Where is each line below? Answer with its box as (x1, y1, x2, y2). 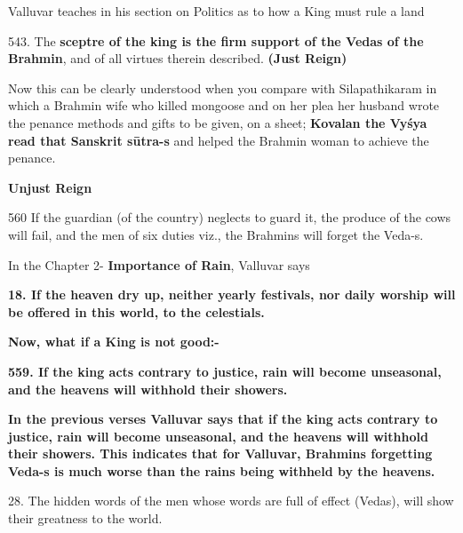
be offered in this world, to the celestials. (8, 302, 265, 321)
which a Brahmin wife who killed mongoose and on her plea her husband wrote (8, 96, 440, 115)
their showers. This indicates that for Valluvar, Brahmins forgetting (8, 444, 433, 463)
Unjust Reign (8, 178, 92, 196)
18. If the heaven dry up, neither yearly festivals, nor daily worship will (8, 285, 456, 304)
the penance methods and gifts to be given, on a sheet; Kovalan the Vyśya (8, 113, 427, 131)
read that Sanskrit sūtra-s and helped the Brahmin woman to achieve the (8, 131, 429, 149)
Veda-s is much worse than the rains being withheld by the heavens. (8, 461, 435, 480)
